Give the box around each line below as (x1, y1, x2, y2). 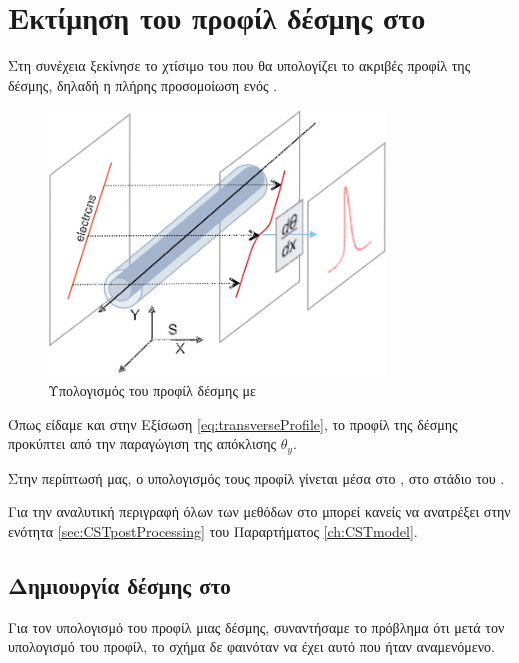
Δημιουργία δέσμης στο (8, 569, 231, 600)
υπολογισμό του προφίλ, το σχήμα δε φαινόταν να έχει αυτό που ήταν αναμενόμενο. (8, 636, 495, 657)
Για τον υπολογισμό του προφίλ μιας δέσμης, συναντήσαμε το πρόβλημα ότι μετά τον (8, 616, 505, 637)
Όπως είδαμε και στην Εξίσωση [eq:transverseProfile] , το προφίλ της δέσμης (8, 413, 458, 434)
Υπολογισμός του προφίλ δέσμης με (48, 380, 256, 401)
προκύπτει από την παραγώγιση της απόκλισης (8, 433, 277, 454)
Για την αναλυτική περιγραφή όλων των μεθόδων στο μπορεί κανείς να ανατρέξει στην (8, 501, 511, 522)
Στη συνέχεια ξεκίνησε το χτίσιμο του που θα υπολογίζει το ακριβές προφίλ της (8, 55, 471, 76)
